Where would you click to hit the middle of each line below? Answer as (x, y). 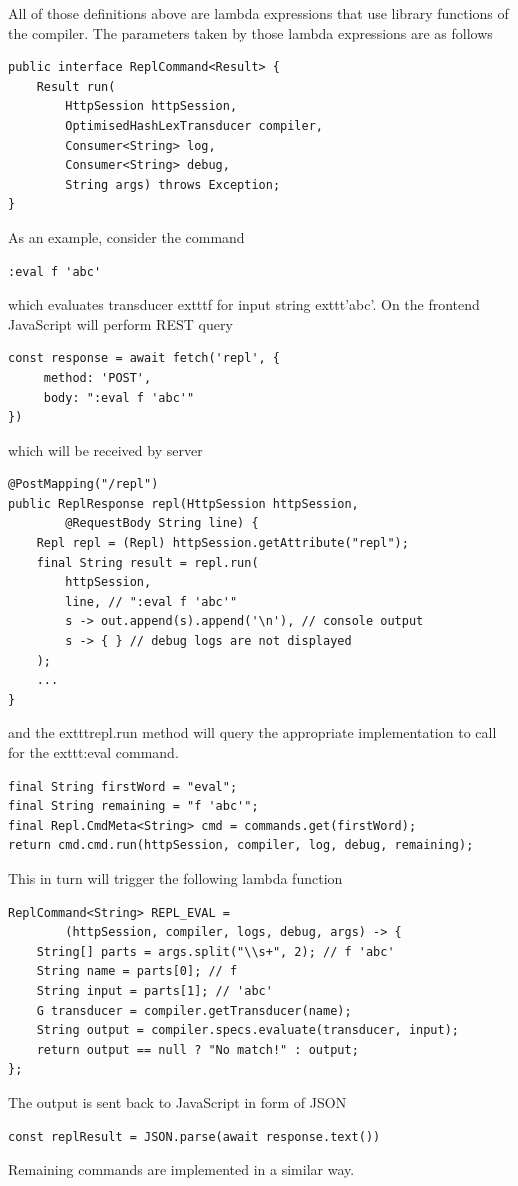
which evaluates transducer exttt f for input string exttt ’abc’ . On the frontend (244, 304)
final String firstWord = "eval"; (123, 786)
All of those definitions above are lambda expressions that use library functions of (258, 13)
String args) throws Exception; (173, 184)
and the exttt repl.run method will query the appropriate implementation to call (252, 732)
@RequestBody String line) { (162, 523)
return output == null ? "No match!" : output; (197, 1049)
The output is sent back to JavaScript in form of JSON (177, 1101)
